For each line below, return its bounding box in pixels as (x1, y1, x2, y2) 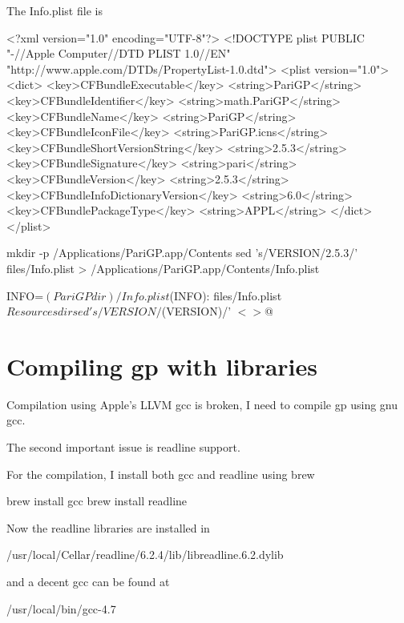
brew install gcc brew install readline (6, 492, 188, 509)
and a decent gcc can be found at (6, 573, 170, 589)
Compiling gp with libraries (6, 349, 317, 382)
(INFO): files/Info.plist (169, 287, 282, 303)
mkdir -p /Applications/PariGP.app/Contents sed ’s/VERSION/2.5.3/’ (6, 244, 358, 261)
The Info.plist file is (6, 2, 103, 18)
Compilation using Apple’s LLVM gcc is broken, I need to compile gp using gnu (6, 396, 398, 412)
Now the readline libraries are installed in (6, 519, 210, 536)
